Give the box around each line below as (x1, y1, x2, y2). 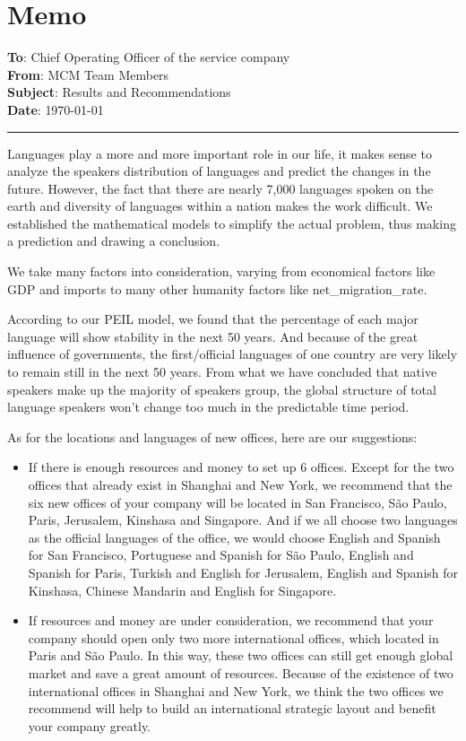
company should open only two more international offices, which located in (28, 628, 439, 647)
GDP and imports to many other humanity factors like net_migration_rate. (7, 279, 427, 298)
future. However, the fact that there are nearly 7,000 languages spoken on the (7, 179, 434, 197)
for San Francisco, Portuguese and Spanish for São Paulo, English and (28, 545, 414, 564)
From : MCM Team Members (7, 65, 169, 83)
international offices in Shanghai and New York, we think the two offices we (28, 681, 444, 700)
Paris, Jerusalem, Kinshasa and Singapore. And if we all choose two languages (28, 510, 458, 529)
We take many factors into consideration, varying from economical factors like (7, 262, 436, 281)
